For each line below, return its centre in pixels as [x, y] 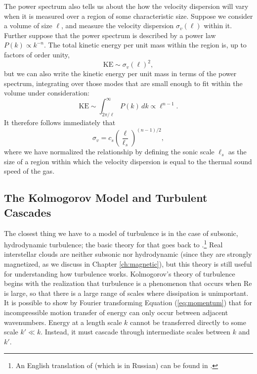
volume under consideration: [47, 93]
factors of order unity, [37, 54]
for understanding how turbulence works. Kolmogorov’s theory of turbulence [120, 273]
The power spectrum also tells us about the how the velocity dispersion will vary [126, 6]
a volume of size [28, 25]
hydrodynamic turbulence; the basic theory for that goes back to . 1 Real [113, 244]
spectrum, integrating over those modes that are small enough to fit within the [123, 83]
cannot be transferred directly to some [188, 322]
